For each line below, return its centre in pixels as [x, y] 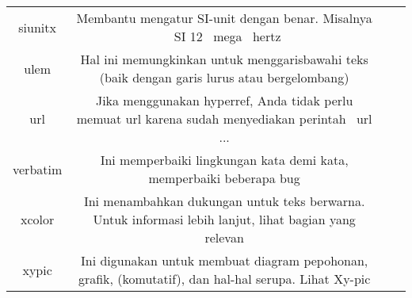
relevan [224, 237]
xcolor [38, 219]
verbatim [38, 169]
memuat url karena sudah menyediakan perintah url [224, 118]
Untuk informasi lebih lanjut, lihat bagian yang [224, 219]
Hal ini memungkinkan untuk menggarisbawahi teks [224, 59]
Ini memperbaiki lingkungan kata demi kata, [224, 160]
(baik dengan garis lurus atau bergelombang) [224, 77]
